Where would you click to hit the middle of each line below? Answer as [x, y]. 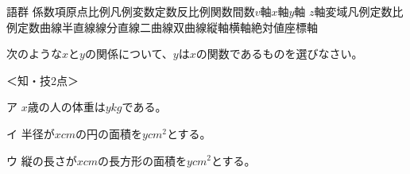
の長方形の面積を [143, 160]
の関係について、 [129, 54]
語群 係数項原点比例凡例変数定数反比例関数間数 [131, 11]
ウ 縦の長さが [42, 160]
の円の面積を [109, 133]
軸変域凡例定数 [353, 11]
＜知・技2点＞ [43, 80]
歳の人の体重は [66, 107]
